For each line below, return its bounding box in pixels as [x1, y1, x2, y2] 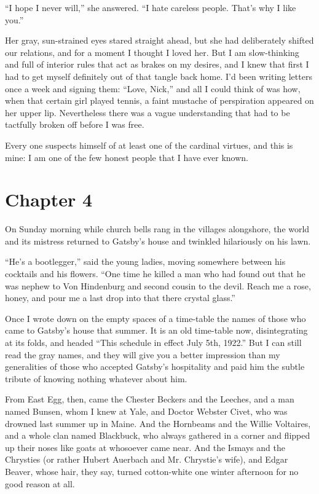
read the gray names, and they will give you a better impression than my [5, 348, 280, 361]
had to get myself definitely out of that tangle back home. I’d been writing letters [5, 69, 312, 82]
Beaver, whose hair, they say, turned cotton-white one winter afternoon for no [5, 465, 299, 477]
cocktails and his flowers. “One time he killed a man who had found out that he [5, 267, 305, 280]
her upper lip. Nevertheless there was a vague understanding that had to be [5, 106, 290, 119]
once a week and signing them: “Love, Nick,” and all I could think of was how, [5, 82, 301, 95]
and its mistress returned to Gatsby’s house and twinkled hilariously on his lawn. [5, 234, 311, 247]
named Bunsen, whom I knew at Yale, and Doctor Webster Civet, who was [5, 404, 288, 417]
